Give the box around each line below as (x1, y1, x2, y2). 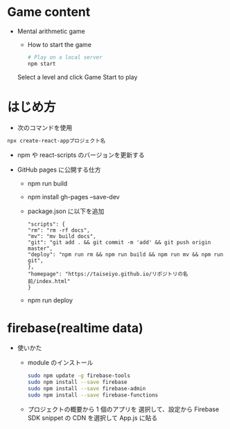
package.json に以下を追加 (27, 207, 105, 215)
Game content (7, 4, 91, 20)
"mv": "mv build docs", (27, 232, 97, 239)
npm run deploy (27, 295, 73, 304)
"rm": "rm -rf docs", (27, 226, 90, 234)
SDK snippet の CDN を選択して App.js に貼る (27, 413, 158, 422)
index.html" (35, 277, 71, 284)
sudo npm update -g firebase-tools (27, 372, 130, 379)
